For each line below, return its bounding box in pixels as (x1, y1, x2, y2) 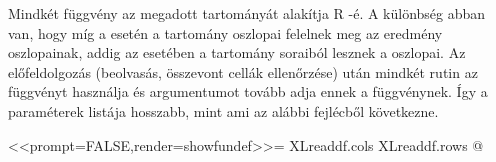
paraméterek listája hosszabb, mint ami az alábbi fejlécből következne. (8, 100, 439, 121)
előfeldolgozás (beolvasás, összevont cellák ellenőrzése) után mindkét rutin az (8, 61, 478, 82)
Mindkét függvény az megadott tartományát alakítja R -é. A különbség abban (8, 3, 486, 23)
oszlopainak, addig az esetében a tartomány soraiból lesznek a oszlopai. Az (8, 42, 466, 63)
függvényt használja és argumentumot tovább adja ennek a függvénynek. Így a (8, 81, 488, 102)
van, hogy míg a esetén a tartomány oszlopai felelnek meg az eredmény (8, 22, 443, 43)
